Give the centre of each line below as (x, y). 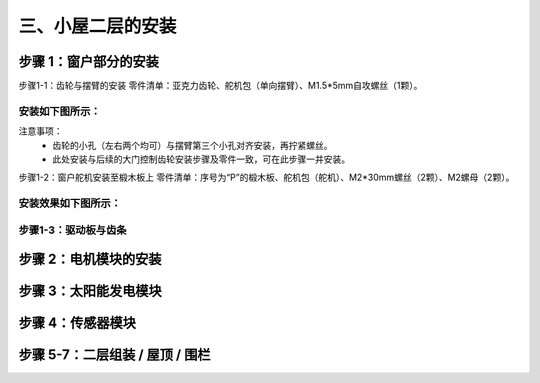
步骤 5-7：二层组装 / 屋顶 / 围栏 (114, 355)
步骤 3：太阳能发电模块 (90, 291)
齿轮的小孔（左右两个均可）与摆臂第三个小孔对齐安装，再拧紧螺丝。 (192, 145)
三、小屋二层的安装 (97, 26)
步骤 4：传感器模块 (77, 323)
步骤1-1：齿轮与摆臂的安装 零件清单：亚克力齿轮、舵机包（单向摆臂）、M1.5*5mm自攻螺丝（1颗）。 (220, 86)
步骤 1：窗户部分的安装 (89, 61)
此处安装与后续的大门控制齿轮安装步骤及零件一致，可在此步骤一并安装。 (201, 159)
